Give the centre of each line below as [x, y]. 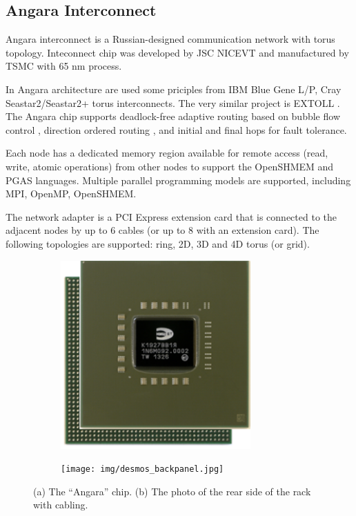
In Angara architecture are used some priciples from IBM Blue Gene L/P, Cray [174, 89]
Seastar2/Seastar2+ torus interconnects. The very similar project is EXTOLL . [173, 102]
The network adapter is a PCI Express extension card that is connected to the [171, 216]
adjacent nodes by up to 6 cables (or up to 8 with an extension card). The [162, 230]
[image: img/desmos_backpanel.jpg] [142, 469]
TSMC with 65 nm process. [64, 66]
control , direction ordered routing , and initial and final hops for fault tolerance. [176, 129]
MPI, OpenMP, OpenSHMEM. [71, 193]
